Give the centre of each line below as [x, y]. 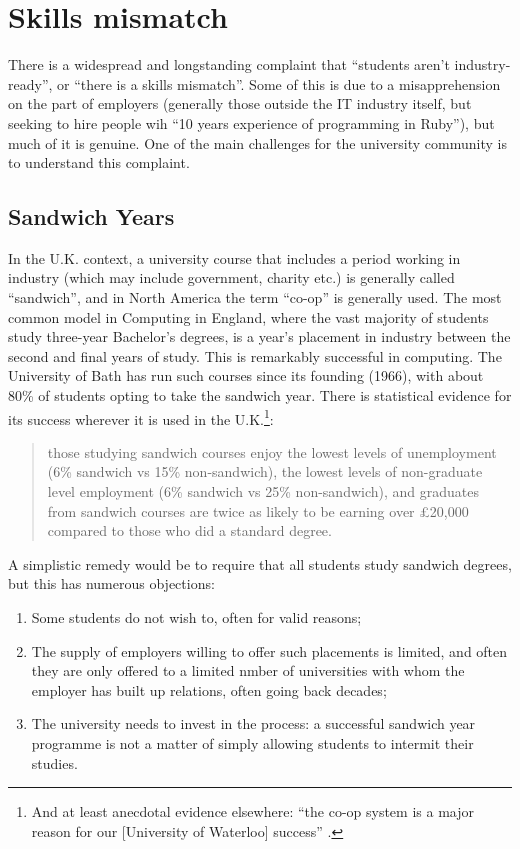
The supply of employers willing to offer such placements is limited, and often [269, 650]
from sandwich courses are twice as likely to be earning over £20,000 [258, 510]
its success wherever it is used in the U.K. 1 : [141, 417]
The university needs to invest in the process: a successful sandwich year [253, 723]
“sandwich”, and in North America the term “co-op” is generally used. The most [255, 297]
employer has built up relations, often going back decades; [209, 689]
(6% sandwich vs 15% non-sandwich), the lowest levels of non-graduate [265, 471]
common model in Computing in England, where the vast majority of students [248, 316]
